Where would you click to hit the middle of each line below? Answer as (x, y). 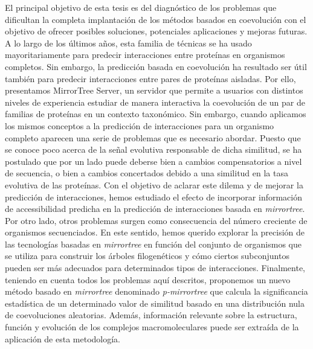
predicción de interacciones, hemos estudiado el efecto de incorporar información (154, 197)
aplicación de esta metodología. (63, 338)
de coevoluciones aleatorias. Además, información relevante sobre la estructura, (151, 315)
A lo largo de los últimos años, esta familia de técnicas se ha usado (128, 43)
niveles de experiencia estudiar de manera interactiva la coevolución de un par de (155, 102)
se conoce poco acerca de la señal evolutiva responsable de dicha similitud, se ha (153, 149)
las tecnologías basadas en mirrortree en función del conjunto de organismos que (153, 244)
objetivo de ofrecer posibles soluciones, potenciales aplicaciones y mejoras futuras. (156, 31)
